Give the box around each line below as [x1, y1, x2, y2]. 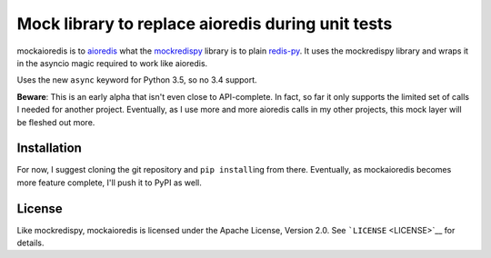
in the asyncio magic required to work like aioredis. [16, 57, 208, 68]
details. [16, 237, 45, 249]
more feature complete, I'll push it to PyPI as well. [16, 177, 202, 188]
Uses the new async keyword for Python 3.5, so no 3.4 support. [16, 74, 258, 85]
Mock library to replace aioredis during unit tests [16, 14, 393, 34]
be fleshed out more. [16, 116, 95, 127]
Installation [16, 141, 82, 156]
